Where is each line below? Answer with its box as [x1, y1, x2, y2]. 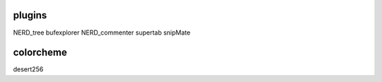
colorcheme [13, 47, 67, 59]
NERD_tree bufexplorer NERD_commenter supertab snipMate [13, 28, 191, 37]
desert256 [13, 65, 44, 74]
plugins [13, 9, 47, 21]
